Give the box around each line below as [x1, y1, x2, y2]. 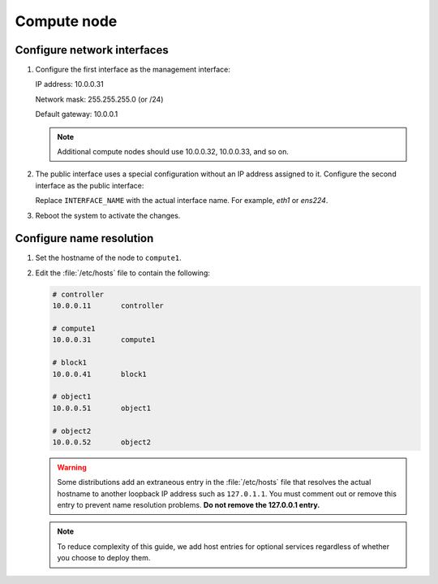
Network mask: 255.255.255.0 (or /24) [35, 94, 164, 104]
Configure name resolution [15, 231, 154, 245]
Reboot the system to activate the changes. [35, 210, 181, 220]
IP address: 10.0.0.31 [35, 80, 105, 89]
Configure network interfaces [15, 43, 170, 57]
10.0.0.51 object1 [52, 403, 152, 413]
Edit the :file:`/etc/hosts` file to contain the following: [35, 268, 211, 278]
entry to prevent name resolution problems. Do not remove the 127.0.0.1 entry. [57, 500, 320, 510]
